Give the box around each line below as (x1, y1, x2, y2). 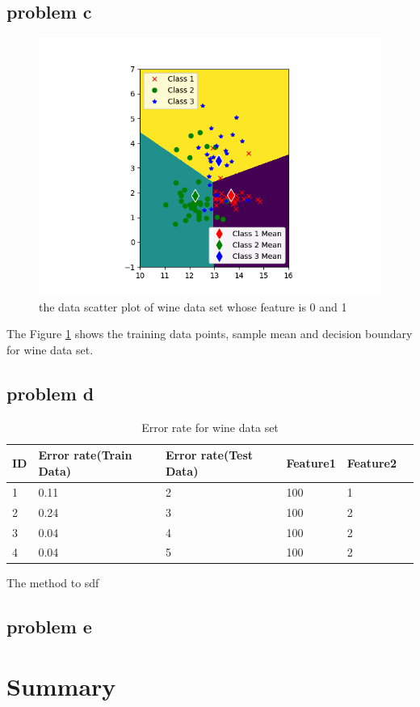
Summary (6, 670, 116, 702)
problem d (6, 380, 94, 405)
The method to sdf (6, 574, 99, 591)
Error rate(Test (165, 447, 253, 464)
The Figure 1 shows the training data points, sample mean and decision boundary (6, 325, 413, 342)
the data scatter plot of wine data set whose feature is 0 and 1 (39, 298, 347, 315)
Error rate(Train (38, 447, 132, 464)
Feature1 (286, 455, 336, 472)
